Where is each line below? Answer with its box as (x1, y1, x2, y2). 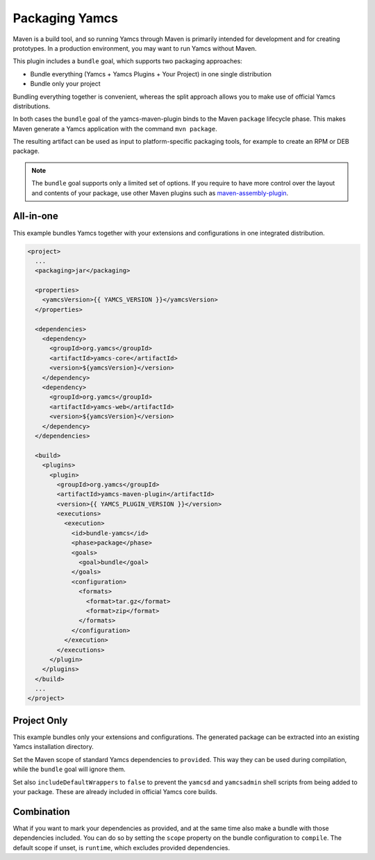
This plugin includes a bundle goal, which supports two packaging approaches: (12, 57, 242, 65)
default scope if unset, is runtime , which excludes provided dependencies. (12, 843, 231, 852)
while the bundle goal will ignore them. (12, 765, 126, 774)
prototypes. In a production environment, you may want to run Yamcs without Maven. (12, 44, 257, 52)
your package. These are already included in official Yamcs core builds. (12, 787, 218, 795)
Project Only (12, 714, 68, 726)
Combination (12, 806, 71, 818)
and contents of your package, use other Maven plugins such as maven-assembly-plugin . (31, 188, 289, 197)
